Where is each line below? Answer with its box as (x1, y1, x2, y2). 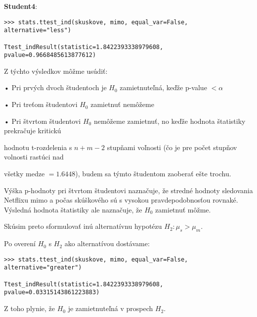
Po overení (4, 238, 36, 249)
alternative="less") (4, 27, 72, 34)
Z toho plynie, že (4, 303, 55, 314)
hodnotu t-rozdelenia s (4, 142, 72, 152)
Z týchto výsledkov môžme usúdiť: (4, 65, 108, 76)
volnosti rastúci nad (4, 152, 64, 162)
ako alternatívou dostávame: (64, 238, 150, 249)
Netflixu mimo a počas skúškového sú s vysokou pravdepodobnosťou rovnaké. (4, 195, 238, 205)
